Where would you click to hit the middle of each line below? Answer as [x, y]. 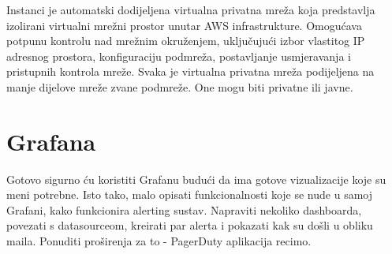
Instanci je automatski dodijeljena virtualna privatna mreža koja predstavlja [191, 9]
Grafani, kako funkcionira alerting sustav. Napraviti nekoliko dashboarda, [184, 209]
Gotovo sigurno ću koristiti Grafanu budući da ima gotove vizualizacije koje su [196, 179]
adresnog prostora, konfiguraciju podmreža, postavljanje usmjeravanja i [179, 56]
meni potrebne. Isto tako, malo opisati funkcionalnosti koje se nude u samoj [189, 194]
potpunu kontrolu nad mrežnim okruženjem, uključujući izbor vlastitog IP [186, 41]
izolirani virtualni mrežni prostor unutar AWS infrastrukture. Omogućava [184, 25]
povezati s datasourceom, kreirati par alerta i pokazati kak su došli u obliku [190, 225]
